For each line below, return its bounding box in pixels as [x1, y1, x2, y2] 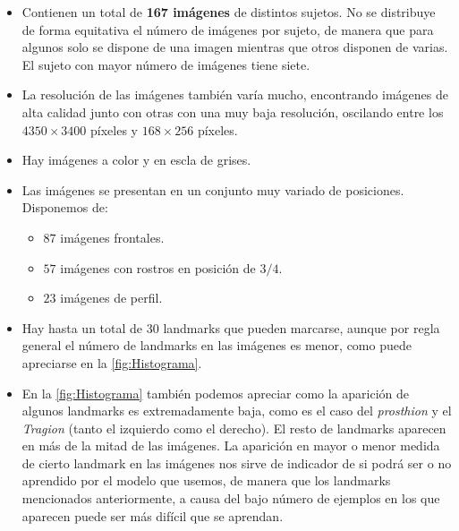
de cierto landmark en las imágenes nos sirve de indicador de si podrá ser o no [21, 453, 452, 472]
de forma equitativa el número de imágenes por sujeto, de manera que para [21, 20, 434, 39]
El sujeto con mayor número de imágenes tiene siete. [21, 55, 310, 73]
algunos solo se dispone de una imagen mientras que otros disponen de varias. [21, 38, 448, 56]
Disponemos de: [21, 198, 108, 217]
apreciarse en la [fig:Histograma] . [21, 353, 202, 372]
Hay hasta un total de [21, 318, 143, 337]
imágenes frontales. [60, 227, 165, 246]
